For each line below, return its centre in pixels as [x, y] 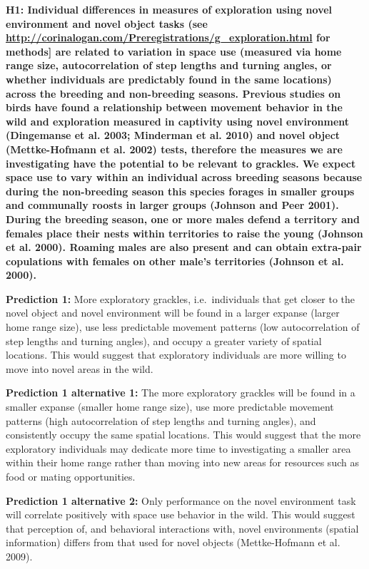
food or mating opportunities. [71, 476]
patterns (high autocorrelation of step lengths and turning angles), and [161, 420]
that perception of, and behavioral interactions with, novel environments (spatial [182, 528]
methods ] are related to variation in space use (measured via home [174, 51]
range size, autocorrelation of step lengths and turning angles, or [169, 65]
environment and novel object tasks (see [107, 23]
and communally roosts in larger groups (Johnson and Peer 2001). [172, 205]
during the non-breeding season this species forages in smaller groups [180, 191]
